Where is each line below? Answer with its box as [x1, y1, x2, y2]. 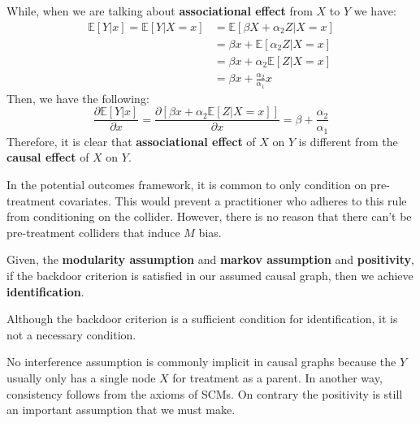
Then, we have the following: [6, 89, 149, 106]
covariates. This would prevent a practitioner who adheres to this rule [58, 192, 407, 209]
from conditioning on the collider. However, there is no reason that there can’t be [6, 208, 412, 225]
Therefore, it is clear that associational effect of [6, 132, 256, 149]
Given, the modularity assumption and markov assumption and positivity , [6, 251, 414, 268]
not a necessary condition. [6, 326, 136, 343]
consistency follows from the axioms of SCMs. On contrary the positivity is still [6, 385, 403, 402]
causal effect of [6, 149, 89, 166]
